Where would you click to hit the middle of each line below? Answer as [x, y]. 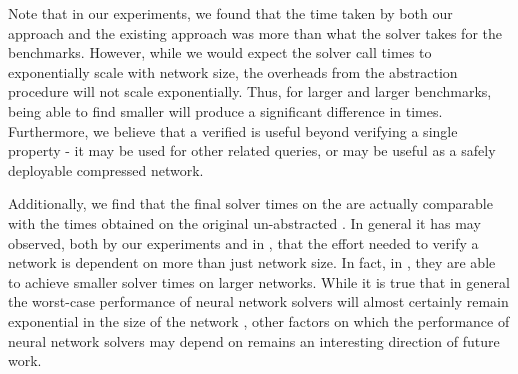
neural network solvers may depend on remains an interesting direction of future [254, 340]
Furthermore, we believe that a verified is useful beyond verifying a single [233, 130]
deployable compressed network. [106, 169]
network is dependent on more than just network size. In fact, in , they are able [252, 262]
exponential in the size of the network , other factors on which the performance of [259, 320]
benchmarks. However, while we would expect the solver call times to [220, 52]
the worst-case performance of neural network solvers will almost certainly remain [258, 301]
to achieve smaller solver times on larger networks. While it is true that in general [259, 281]
